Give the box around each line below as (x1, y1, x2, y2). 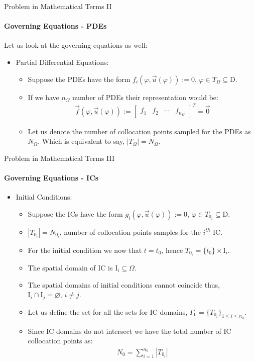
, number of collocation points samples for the (59, 226, 201, 237)
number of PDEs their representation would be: (72, 92, 218, 102)
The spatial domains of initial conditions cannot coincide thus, (28, 279, 220, 290)
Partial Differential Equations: (16, 56, 109, 67)
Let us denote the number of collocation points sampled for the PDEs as (28, 126, 251, 136)
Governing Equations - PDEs (4, 21, 107, 31)
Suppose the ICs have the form (28, 208, 123, 219)
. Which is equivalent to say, (38, 136, 125, 146)
